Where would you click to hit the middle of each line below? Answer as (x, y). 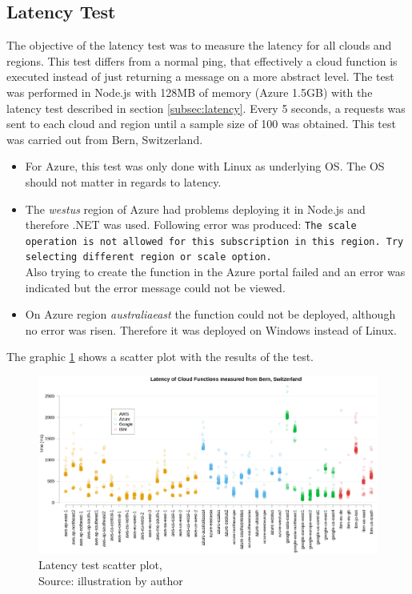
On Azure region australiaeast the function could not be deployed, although (210, 314)
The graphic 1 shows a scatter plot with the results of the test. (160, 357)
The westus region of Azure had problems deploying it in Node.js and (195, 209)
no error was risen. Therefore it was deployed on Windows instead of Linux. (211, 329)
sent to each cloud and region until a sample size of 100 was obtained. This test (201, 124)
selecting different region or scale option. (148, 257)
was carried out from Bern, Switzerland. (105, 139)
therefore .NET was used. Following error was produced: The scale (191, 225)
